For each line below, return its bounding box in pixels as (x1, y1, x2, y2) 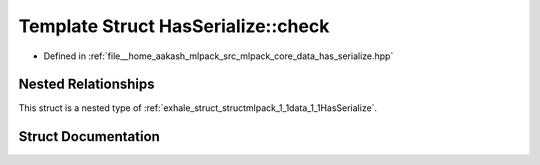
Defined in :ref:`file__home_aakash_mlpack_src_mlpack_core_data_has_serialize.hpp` (43, 50, 394, 62)
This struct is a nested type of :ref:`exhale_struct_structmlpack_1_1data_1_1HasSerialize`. (18, 102, 378, 114)
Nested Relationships (18, 76, 155, 93)
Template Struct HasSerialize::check (18, 15, 330, 37)
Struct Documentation (18, 128, 160, 145)
